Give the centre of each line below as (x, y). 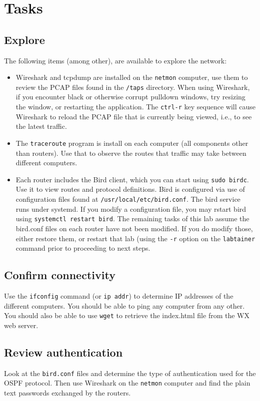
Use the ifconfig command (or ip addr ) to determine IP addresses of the (119, 295)
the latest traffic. (41, 126)
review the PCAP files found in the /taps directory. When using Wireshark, (133, 87)
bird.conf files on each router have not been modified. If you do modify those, (134, 228)
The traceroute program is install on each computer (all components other (132, 143)
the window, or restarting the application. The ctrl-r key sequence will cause (136, 107)
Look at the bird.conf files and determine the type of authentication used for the (130, 373)
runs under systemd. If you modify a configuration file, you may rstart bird (131, 208)
